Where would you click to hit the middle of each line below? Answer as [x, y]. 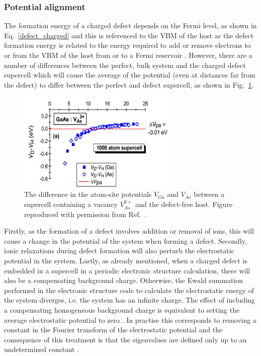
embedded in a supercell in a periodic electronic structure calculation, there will [127, 270]
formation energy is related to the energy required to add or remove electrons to [127, 45]
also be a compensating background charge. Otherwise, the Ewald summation [124, 280]
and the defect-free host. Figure [184, 204]
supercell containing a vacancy [71, 204]
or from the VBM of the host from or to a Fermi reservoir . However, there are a [128, 55]
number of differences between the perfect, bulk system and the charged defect [125, 65]
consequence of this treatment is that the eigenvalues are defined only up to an [125, 339]
